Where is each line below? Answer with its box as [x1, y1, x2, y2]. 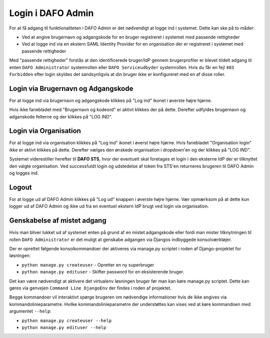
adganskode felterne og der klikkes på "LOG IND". [9, 113, 112, 119]
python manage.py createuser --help [21, 317, 112, 323]
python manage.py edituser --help [21, 324, 106, 330]
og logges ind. [9, 170, 39, 176]
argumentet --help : [9, 308, 52, 314]
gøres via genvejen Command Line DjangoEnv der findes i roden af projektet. [9, 285, 172, 291]
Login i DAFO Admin [9, 7, 94, 18]
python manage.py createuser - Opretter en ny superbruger [21, 261, 154, 267]
